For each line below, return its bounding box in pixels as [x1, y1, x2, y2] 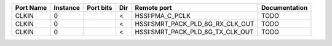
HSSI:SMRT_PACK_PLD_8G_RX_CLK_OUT [135, 20, 255, 28]
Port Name [15, 4, 47, 12]
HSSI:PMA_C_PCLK [135, 12, 191, 20]
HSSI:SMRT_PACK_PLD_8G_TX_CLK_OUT [135, 28, 255, 36]
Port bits [87, 4, 113, 12]
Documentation [261, 4, 308, 12]
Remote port [135, 4, 172, 12]
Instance [53, 4, 80, 12]
